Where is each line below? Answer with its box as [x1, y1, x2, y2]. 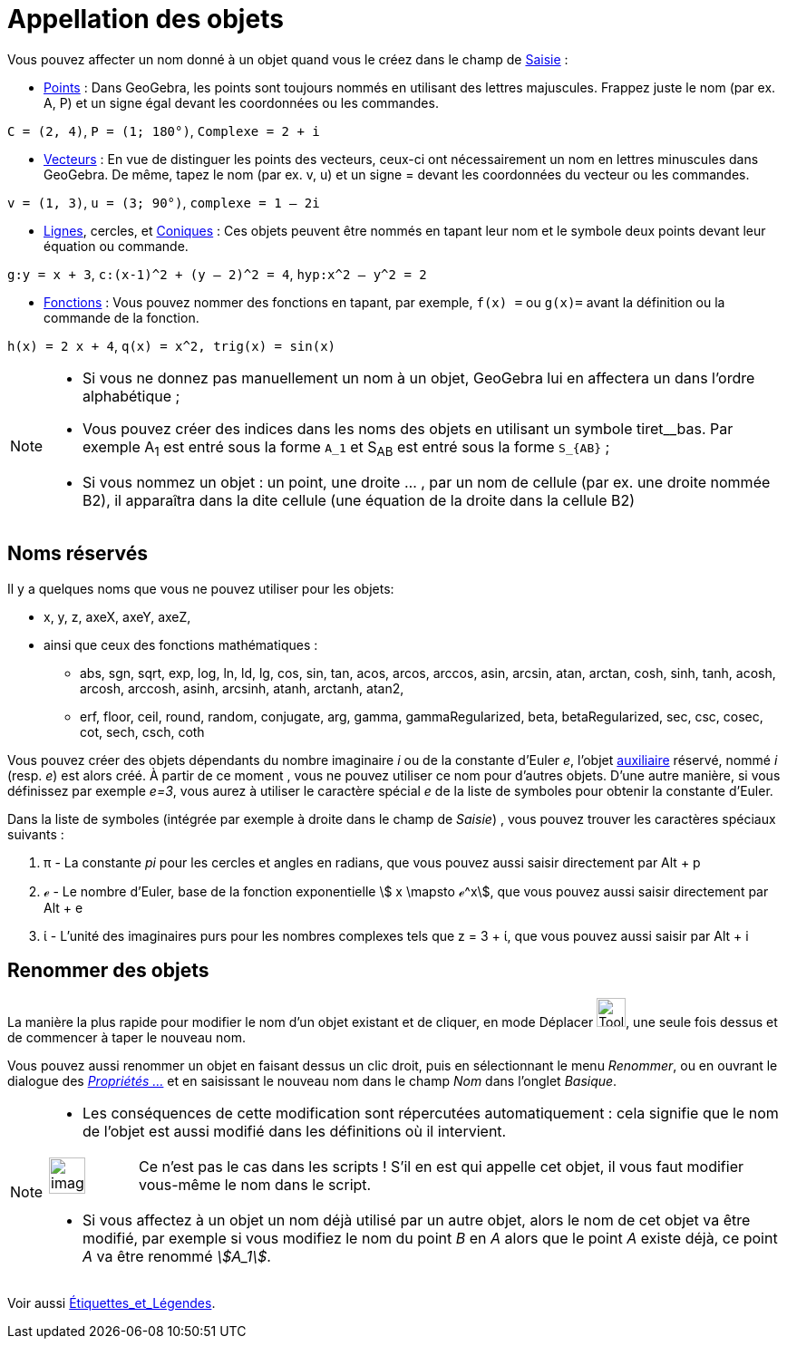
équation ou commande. [44, 237, 189, 254]
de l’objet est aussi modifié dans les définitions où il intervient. [83, 1121, 507, 1140]
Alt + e [44, 899, 83, 915]
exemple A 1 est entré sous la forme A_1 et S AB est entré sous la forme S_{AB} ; [83, 437, 610, 459]
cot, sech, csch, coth [80, 723, 205, 740]
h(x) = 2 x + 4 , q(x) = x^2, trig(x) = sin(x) [7, 337, 336, 353]
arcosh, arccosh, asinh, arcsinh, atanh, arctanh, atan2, [80, 680, 404, 696]
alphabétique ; [83, 386, 180, 405]
